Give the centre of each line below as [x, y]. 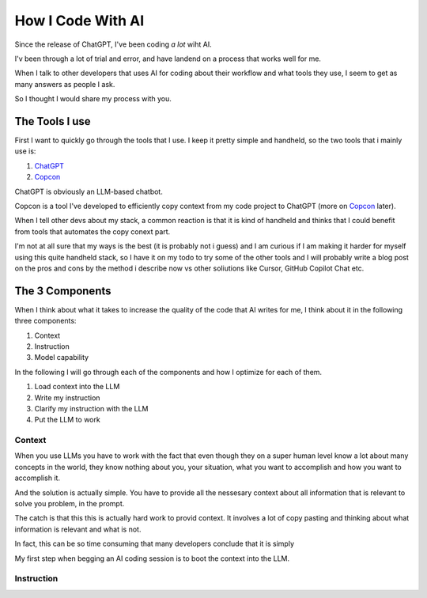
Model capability [62, 358]
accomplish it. [38, 478]
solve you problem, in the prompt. [70, 504]
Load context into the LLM [77, 387]
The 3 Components [63, 291]
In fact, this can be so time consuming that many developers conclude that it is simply [155, 544]
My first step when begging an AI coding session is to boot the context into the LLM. [152, 558]
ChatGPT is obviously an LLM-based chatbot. [89, 191]
